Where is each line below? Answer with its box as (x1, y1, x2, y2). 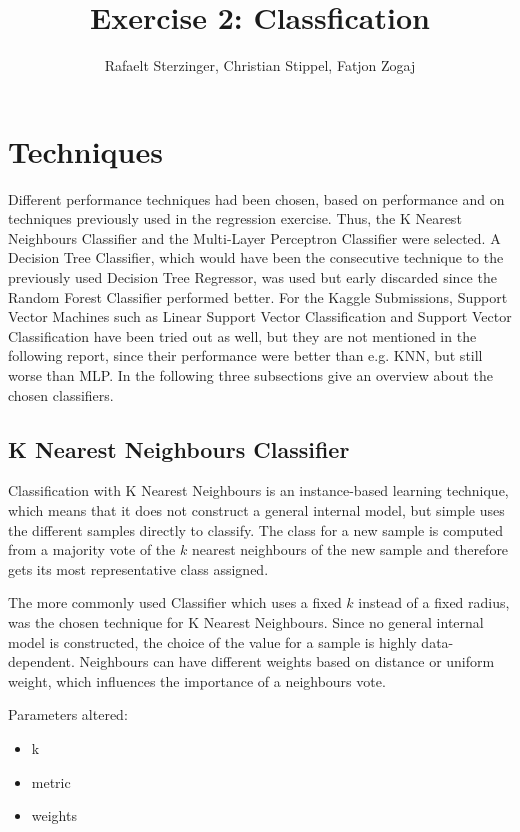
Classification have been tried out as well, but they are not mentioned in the (8, 325, 477, 346)
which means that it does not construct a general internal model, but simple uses (8, 499, 505, 520)
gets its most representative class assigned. (8, 558, 269, 579)
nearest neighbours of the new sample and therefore (191, 539, 509, 560)
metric (31, 771, 71, 792)
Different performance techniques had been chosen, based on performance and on (8, 188, 505, 209)
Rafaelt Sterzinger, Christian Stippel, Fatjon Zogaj (104, 55, 416, 76)
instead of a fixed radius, (358, 592, 510, 613)
